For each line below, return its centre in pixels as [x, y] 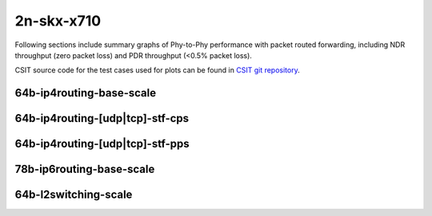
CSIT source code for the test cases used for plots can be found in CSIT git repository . [157, 70]
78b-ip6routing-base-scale [85, 169]
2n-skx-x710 [58, 21]
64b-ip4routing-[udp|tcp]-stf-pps [102, 144]
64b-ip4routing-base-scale [86, 93]
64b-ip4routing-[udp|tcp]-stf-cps [102, 118]
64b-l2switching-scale [74, 195]
